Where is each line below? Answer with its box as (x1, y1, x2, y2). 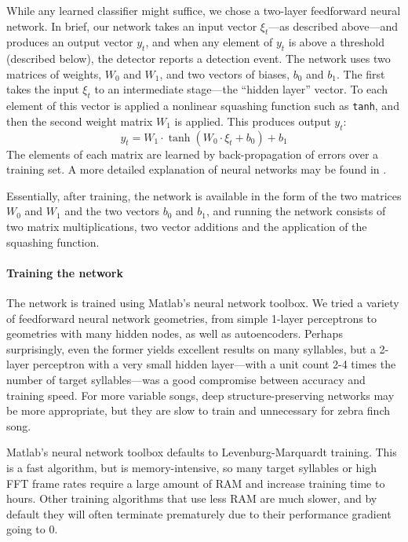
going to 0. (6, 521, 58, 537)
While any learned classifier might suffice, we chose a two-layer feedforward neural (6, 2, 401, 18)
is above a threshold (288, 34, 385, 50)
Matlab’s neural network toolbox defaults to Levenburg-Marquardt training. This (6, 444, 397, 460)
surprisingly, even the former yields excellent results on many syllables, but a (6, 340, 376, 357)
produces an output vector (6, 34, 133, 50)
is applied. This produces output (174, 112, 331, 129)
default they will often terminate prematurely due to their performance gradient (6, 505, 392, 522)
